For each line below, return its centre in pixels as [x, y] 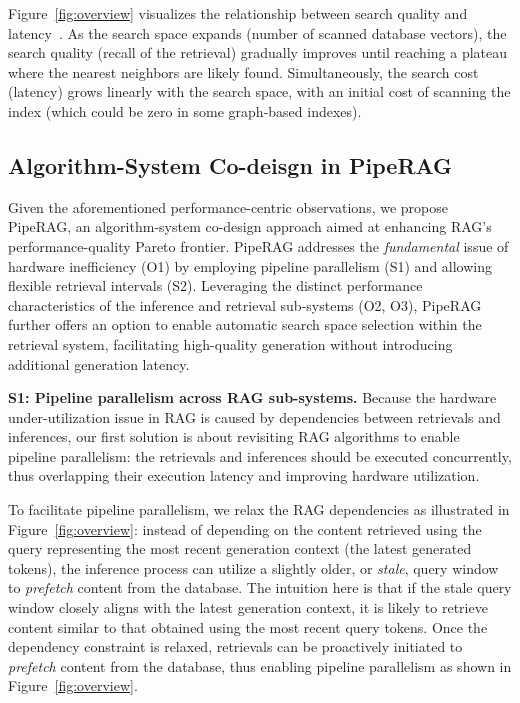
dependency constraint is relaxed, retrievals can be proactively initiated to [235, 646]
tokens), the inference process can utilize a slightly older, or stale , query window [253, 567]
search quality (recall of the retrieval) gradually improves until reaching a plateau [257, 52]
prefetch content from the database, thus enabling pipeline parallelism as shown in [260, 665]
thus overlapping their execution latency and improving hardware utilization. [244, 475]
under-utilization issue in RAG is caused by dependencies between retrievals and [254, 416]
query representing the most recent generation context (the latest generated [240, 548]
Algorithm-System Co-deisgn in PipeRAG [230, 164]
